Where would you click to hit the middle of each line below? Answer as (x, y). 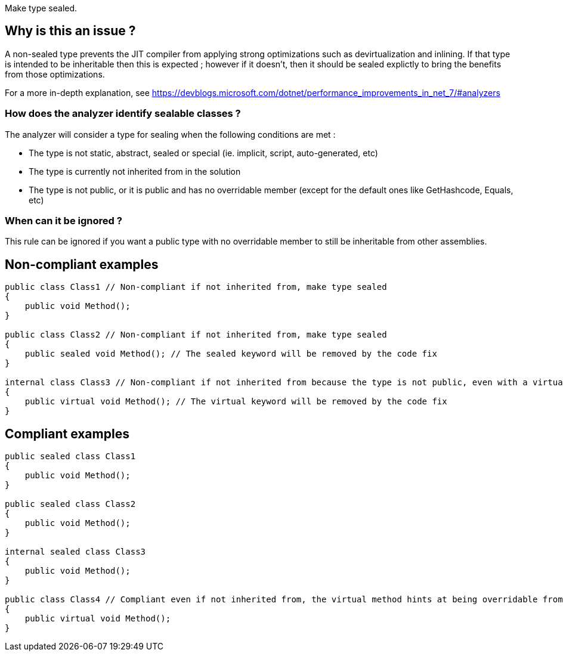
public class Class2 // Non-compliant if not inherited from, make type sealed (196, 335)
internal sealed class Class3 (75, 552)
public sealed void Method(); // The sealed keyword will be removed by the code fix (231, 354)
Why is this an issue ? (70, 31)
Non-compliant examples (82, 264)
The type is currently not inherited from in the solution (135, 171)
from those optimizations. (55, 74)
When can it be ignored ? (64, 220)
